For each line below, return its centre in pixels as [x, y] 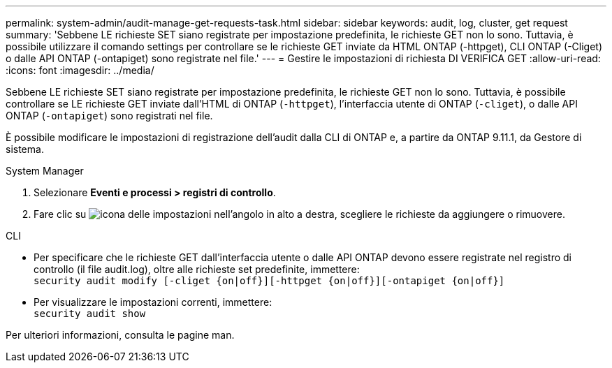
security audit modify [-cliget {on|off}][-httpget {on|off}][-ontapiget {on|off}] [269, 281]
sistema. [25, 149]
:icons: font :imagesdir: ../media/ [80, 70]
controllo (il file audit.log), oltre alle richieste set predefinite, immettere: [197, 269]
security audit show [90, 314]
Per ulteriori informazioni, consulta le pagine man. [120, 335]
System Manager [45, 171]
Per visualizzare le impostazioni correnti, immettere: [153, 302]
